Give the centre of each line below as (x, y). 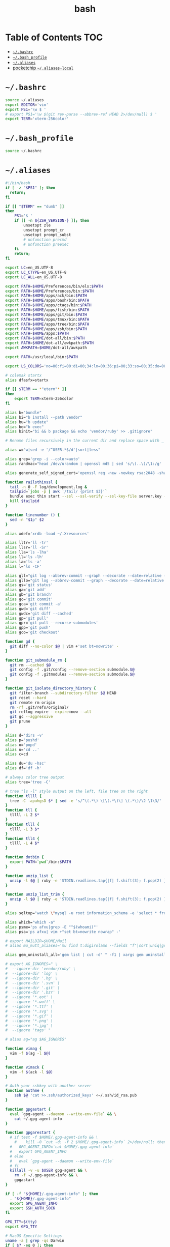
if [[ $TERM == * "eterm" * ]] (36, 389)
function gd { (20, 642)
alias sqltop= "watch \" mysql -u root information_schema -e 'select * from (87, 913)
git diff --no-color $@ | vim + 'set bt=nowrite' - (64, 646)
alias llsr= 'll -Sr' (27, 547)
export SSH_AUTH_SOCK (33, 1208)
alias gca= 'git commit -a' (34, 604)
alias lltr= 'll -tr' (27, 543)
